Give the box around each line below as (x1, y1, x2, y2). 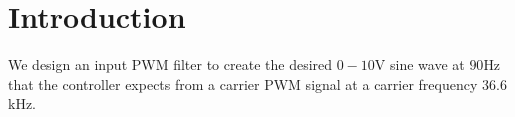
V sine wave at (374, 54, 465, 75)
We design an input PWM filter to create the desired (8, 54, 333, 75)
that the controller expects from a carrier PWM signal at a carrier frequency (8, 73, 478, 94)
